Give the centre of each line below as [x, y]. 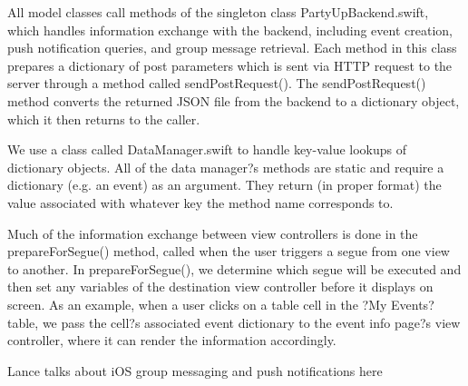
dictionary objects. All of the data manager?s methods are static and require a [226, 167]
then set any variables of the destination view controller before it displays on [220, 287]
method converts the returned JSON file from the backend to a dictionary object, [234, 100]
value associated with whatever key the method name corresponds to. [200, 202]
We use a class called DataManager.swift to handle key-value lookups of [207, 149]
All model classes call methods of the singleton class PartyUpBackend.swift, [218, 12]
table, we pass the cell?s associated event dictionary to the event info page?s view [234, 322]
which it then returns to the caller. [104, 119]
